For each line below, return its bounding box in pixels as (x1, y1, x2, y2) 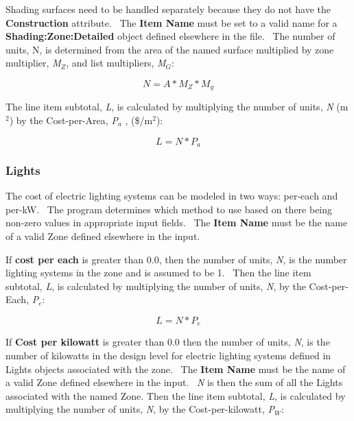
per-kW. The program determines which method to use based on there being (5, 202, 333, 216)
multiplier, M (5, 56, 61, 70)
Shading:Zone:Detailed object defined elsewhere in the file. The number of (5, 29, 335, 43)
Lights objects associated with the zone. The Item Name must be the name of (5, 361, 346, 376)
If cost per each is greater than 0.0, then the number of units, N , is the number (5, 252, 347, 266)
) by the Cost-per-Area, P (9, 113, 118, 128)
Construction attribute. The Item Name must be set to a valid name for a (5, 15, 338, 29)
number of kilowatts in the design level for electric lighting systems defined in (5, 348, 331, 363)
